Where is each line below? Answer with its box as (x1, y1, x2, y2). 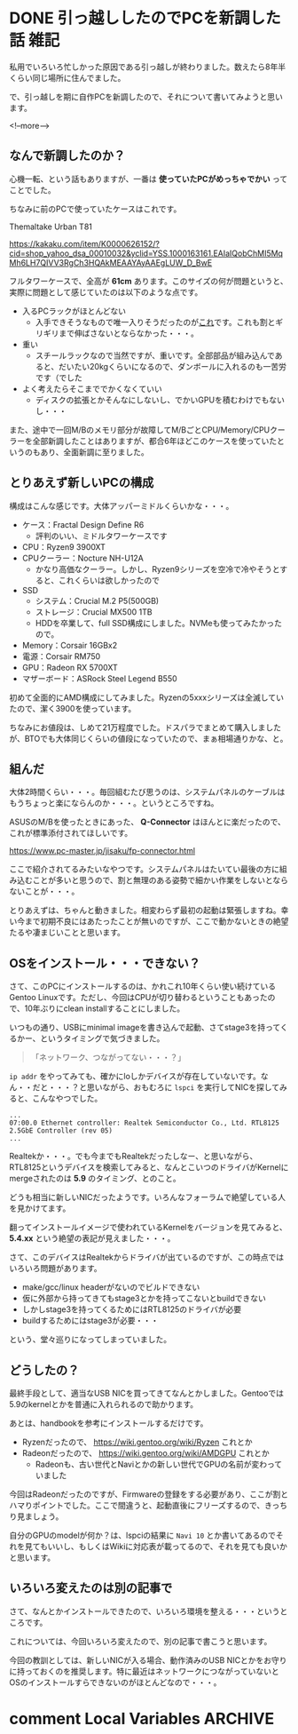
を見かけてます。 (9, 1203, 71, 1213)
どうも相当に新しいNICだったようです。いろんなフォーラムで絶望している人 (9, 1192, 286, 1203)
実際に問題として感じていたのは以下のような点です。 (9, 286, 203, 298)
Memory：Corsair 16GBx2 (21, 640, 118, 650)
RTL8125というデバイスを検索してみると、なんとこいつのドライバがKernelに (9, 1162, 289, 1173)
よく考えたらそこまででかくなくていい (21, 383, 162, 394)
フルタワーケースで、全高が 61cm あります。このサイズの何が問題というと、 (9, 275, 288, 286)
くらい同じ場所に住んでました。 (9, 72, 126, 83)
